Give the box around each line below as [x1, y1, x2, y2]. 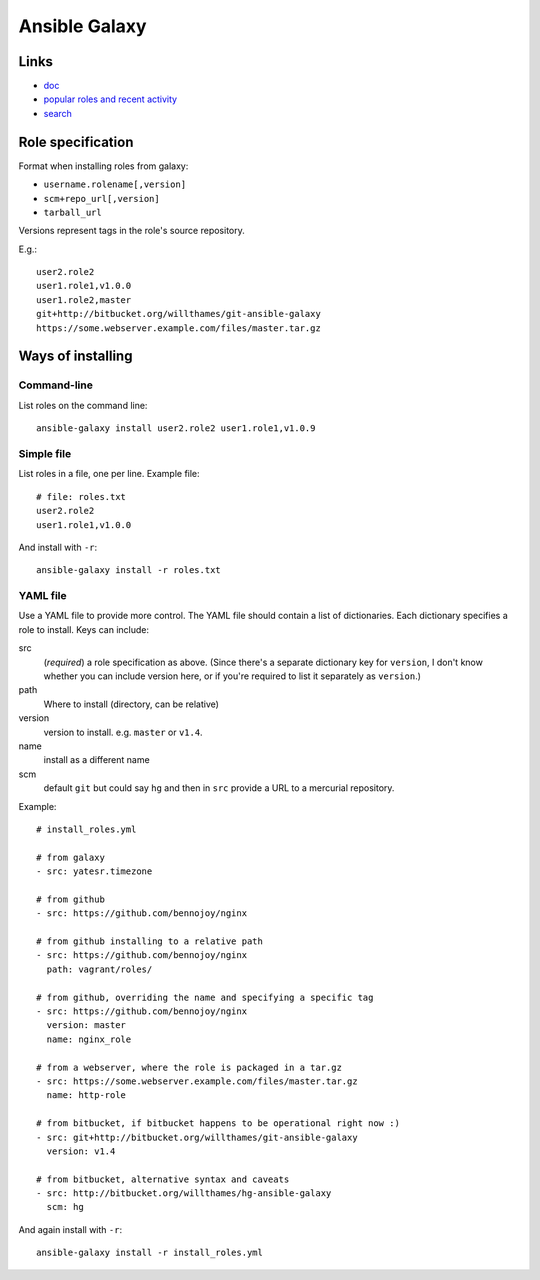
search [43, 107, 72, 119]
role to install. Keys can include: [18, 623, 150, 635]
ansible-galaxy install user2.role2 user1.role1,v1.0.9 [36, 423, 316, 434]
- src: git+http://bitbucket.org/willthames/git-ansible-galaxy [36, 1131, 359, 1143]
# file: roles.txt [36, 491, 127, 502]
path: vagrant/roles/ [46, 963, 153, 975]
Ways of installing [18, 348, 133, 365]
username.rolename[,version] [43, 179, 187, 190]
